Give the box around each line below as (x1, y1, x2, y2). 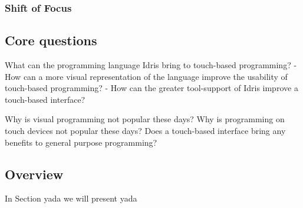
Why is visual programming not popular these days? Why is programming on (5, 113, 285, 125)
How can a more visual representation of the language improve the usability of (5, 70, 288, 82)
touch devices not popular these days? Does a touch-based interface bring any (5, 125, 286, 137)
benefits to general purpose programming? (5, 136, 157, 148)
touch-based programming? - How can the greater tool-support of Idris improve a (5, 82, 298, 94)
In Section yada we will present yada (5, 192, 137, 204)
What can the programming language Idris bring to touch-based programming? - (5, 59, 297, 71)
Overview (5, 165, 64, 183)
